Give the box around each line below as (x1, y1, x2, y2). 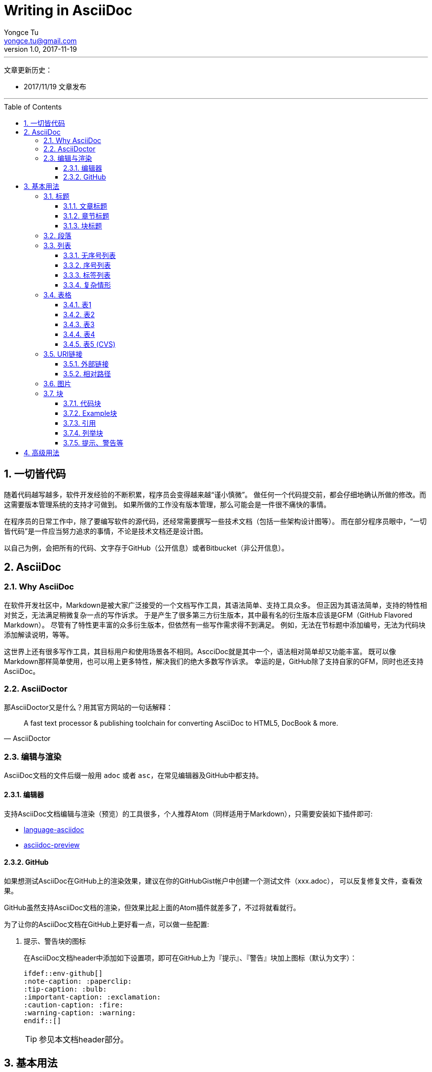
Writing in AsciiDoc (4, 2, 133, 19)
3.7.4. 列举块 (63, 428, 103, 437)
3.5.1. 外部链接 (63, 359, 109, 368)
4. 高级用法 (24, 448, 60, 457)
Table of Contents (4, 102, 62, 111)
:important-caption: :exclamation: (24, 993, 161, 1001)
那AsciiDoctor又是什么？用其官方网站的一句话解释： (4, 702, 173, 711)
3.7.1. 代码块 (63, 399, 101, 407)
